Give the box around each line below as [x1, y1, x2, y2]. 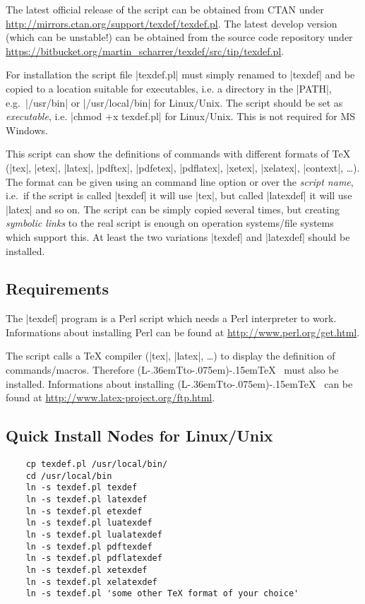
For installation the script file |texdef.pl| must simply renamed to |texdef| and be [6, 67, 355, 82]
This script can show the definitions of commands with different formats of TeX [6, 146, 351, 161]
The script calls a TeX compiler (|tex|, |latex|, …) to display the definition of [6, 348, 335, 363]
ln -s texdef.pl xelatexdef [25, 576, 157, 587]
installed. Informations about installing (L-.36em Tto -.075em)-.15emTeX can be [6, 376, 353, 391]
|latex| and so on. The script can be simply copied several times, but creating [6, 201, 340, 216]
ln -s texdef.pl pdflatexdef [25, 553, 162, 564]
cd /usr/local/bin [25, 470, 112, 481]
